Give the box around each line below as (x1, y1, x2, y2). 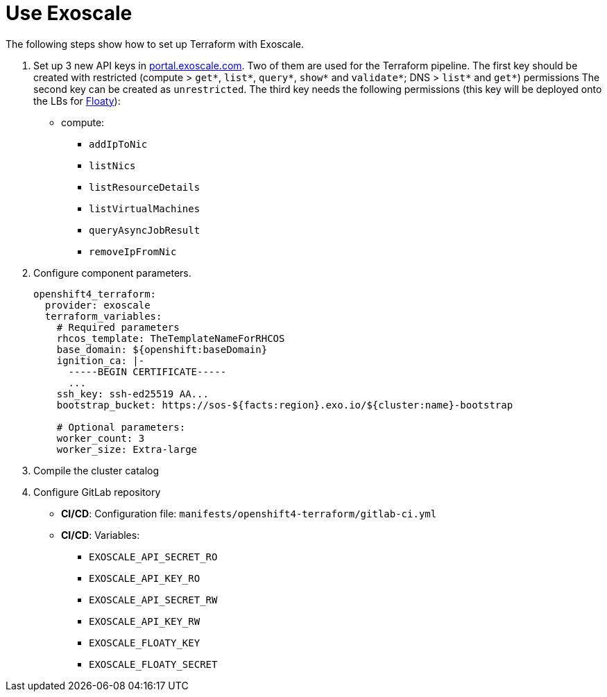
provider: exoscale (44, 299, 151, 311)
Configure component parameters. (33, 266, 191, 279)
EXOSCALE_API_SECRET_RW (89, 594, 218, 605)
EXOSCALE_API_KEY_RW (89, 615, 200, 627)
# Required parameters (56, 321, 180, 333)
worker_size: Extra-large (56, 443, 198, 455)
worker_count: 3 (56, 432, 145, 444)
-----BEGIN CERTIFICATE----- (68, 365, 227, 377)
